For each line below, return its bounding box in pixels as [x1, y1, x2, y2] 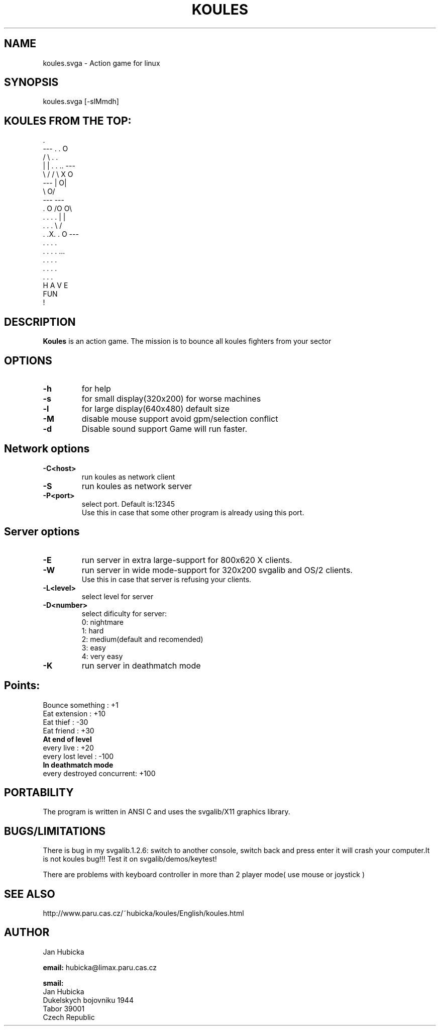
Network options [4, 442, 90, 455]
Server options [4, 525, 80, 538]
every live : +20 [43, 743, 94, 752]
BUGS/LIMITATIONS [4, 824, 105, 837]
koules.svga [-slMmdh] [43, 97, 119, 106]
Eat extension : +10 [43, 709, 105, 718]
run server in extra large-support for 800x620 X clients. [81, 554, 292, 565]
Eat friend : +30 [43, 726, 94, 735]
